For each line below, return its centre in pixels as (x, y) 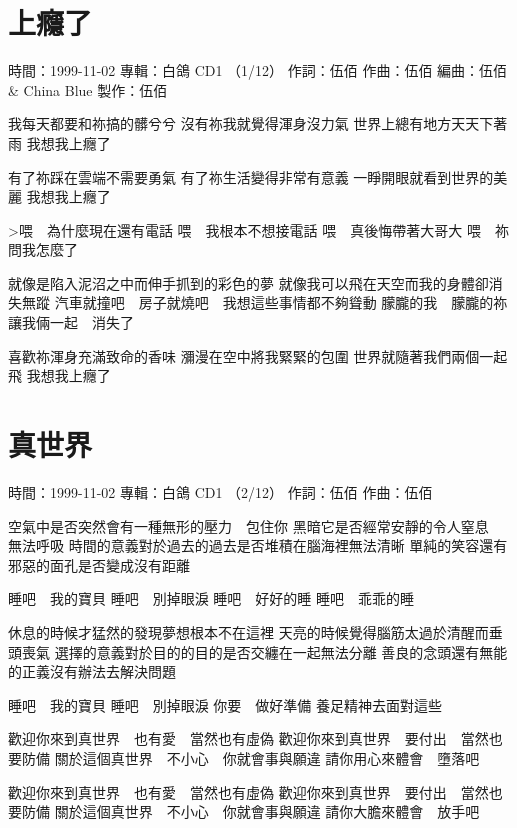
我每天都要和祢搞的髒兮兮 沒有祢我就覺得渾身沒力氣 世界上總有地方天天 (244, 123)
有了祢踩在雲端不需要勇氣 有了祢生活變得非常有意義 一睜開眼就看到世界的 (251, 176)
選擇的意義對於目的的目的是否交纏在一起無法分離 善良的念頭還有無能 (281, 651)
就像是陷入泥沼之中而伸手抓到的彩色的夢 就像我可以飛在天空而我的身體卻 (248, 282)
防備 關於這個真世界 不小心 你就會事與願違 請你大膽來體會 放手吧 (250, 811)
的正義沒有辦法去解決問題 (92, 671)
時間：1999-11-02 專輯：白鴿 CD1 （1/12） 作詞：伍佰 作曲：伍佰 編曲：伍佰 (258, 70)
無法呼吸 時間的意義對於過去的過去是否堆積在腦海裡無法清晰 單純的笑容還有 (258, 545)
